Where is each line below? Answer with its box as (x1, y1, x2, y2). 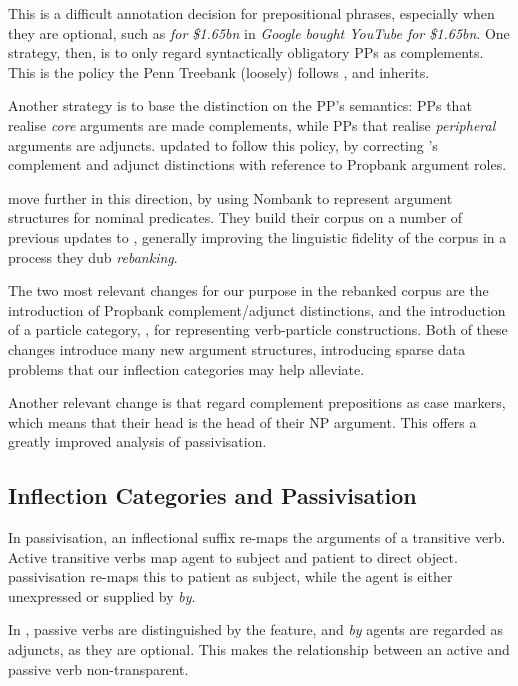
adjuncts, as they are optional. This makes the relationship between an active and (8, 639, 510, 660)
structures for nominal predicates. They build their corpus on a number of (8, 207, 463, 228)
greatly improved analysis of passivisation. (8, 431, 267, 452)
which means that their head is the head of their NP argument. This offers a (8, 411, 477, 432)
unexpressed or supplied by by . (8, 585, 196, 606)
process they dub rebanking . (8, 246, 178, 267)
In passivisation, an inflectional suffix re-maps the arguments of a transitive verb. (8, 527, 506, 548)
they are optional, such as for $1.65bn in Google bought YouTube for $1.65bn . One (8, 22, 510, 43)
